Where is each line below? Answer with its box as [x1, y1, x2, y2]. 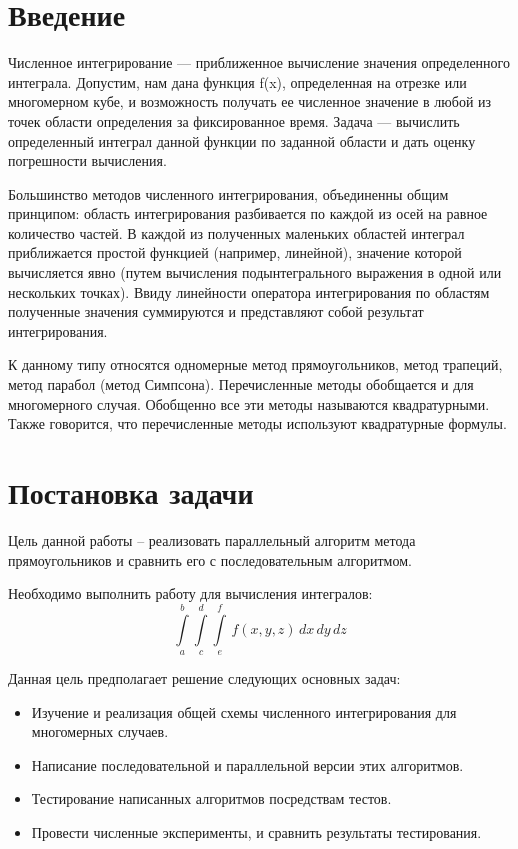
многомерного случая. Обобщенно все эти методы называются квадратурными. [8, 393, 490, 414]
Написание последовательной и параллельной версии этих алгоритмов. [31, 754, 464, 775]
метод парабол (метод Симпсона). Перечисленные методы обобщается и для [8, 374, 474, 395]
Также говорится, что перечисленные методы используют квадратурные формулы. [8, 413, 507, 434]
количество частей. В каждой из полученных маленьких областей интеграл [8, 222, 465, 243]
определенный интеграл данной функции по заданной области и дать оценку [8, 130, 476, 151]
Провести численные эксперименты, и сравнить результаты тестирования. [31, 821, 482, 842]
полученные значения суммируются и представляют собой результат [8, 301, 424, 322]
